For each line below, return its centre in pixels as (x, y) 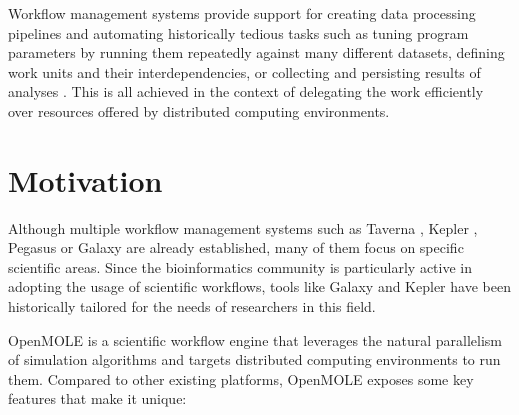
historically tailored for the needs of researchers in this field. (192, 306)
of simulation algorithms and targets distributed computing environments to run (254, 359)
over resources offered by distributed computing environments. (199, 110)
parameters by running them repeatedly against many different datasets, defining (256, 52)
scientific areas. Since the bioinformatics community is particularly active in (240, 266)
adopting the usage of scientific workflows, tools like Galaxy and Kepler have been (259, 286)
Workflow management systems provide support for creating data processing (242, 13)
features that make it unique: (97, 398)
